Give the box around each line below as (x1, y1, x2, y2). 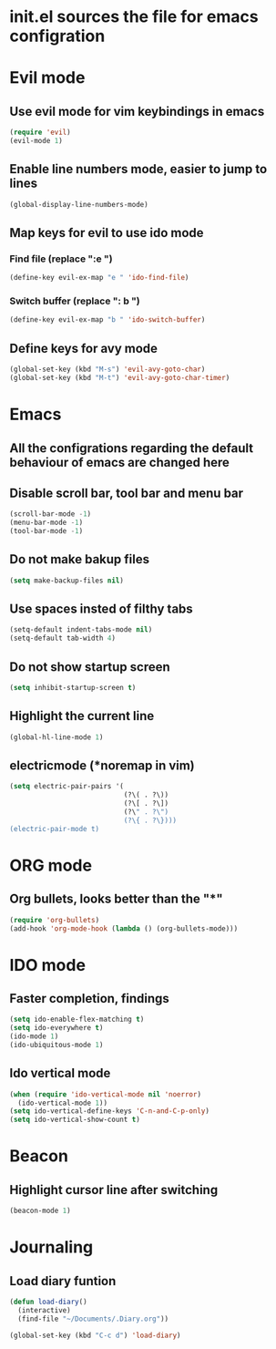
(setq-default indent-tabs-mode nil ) (9, 625, 153, 634)
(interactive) (17, 1305, 71, 1314)
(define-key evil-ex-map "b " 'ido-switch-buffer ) (9, 315, 206, 324)
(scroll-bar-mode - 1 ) (9, 510, 92, 519)
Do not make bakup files (9, 551, 150, 567)
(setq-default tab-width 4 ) (9, 633, 117, 644)
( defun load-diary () (9, 1297, 88, 1307)
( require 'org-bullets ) (9, 915, 100, 924)
